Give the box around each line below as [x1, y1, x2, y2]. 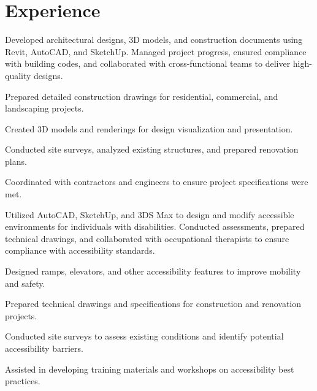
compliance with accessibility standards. [5, 244, 155, 257]
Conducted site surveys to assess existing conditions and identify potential [5, 330, 284, 343]
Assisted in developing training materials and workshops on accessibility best [5, 362, 294, 375]
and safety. [5, 276, 45, 289]
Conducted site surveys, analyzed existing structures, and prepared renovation [5, 143, 299, 156]
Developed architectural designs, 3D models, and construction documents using [5, 33, 303, 46]
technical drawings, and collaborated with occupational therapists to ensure [5, 232, 289, 245]
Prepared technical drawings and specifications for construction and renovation [5, 297, 301, 310]
